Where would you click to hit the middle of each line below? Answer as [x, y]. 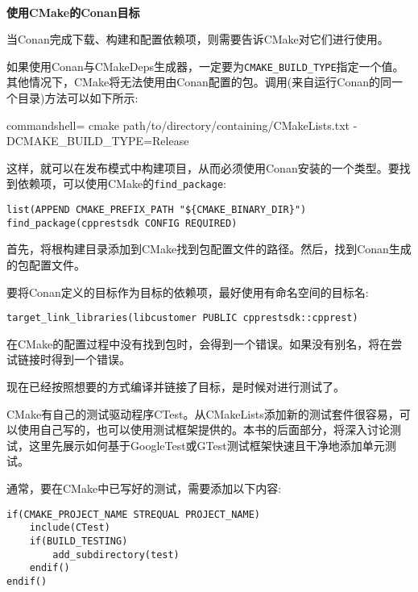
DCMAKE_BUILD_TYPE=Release [98, 141]
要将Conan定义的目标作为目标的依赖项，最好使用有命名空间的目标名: [188, 292]
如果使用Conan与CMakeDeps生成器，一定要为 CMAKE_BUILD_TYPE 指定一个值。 [205, 66]
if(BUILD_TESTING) [79, 541]
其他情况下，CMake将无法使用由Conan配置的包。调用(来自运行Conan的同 [199, 82]
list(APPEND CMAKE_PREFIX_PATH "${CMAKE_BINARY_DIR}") [157, 210]
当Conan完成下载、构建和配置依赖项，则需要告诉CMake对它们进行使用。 [198, 39]
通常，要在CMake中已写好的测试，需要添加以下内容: [144, 488]
